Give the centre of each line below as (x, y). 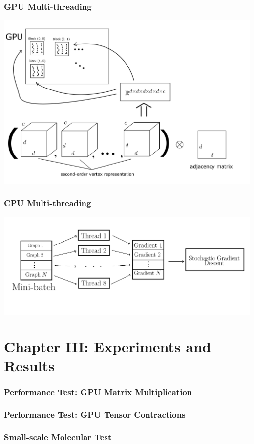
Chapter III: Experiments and (107, 346)
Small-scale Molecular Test (58, 436)
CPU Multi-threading (48, 203)
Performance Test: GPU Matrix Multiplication (98, 392)
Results (29, 365)
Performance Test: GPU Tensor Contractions (95, 414)
